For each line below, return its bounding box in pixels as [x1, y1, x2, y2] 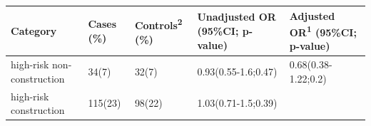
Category [11, 23, 57, 38]
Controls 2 [134, 16, 183, 32]
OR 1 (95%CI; [289, 23, 357, 39]
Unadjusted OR [197, 9, 276, 24]
